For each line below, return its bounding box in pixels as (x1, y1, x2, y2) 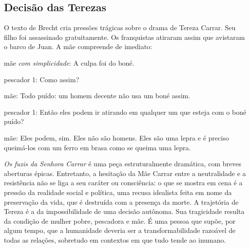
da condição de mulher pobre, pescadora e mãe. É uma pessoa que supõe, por (4, 215, 236, 226)
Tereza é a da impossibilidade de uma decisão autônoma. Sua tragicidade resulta (4, 206, 245, 216)
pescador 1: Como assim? (4, 74, 79, 84)
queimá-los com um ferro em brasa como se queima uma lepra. (4, 142, 191, 152)
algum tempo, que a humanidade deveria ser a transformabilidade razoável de (4, 225, 236, 235)
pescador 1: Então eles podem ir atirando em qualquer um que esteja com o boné (4, 106, 247, 117)
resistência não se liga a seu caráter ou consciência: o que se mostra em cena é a (4, 177, 243, 188)
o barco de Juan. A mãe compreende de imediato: (4, 41, 152, 52)
